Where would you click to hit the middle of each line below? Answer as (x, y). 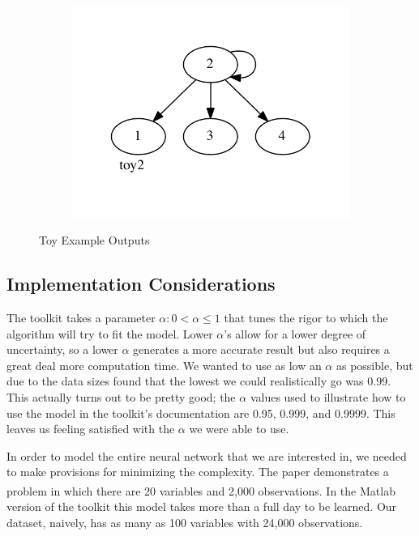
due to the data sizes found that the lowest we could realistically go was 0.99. (199, 381)
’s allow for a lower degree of (295, 333)
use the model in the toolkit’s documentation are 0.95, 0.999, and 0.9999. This (201, 413)
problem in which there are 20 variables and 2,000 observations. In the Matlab (201, 490)
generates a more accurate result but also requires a (261, 349)
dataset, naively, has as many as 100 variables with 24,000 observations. (185, 522)
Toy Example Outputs (94, 240)
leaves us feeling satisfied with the (91, 429)
